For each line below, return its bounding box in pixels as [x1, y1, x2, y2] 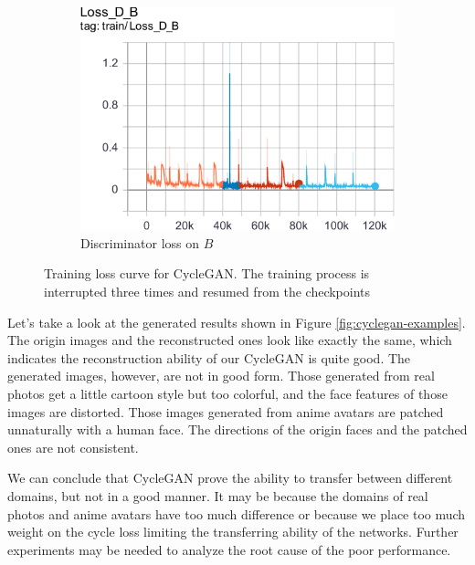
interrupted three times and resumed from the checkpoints [44, 281, 371, 300]
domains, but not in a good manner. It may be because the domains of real [7, 486, 428, 505]
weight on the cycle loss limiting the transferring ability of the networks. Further [7, 522, 459, 541]
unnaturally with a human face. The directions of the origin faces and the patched [7, 420, 468, 439]
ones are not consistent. [7, 437, 139, 456]
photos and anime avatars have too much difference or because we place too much [7, 504, 466, 523]
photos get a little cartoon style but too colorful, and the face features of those [7, 383, 448, 403]
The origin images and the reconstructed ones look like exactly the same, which [7, 330, 452, 350]
